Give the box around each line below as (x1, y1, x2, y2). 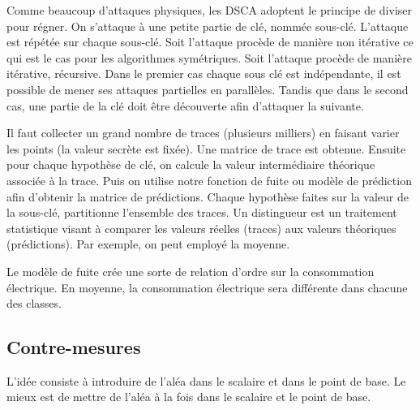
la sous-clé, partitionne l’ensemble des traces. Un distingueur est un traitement (6, 204, 397, 221)
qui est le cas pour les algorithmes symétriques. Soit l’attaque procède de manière (6, 49, 412, 66)
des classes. (6, 295, 62, 312)
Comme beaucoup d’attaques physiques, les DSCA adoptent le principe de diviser (6, 2, 412, 18)
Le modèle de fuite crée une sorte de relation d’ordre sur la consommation (6, 262, 375, 279)
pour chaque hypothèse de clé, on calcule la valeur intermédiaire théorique (6, 156, 375, 173)
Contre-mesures (6, 334, 141, 360)
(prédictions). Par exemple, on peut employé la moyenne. (6, 235, 290, 252)
